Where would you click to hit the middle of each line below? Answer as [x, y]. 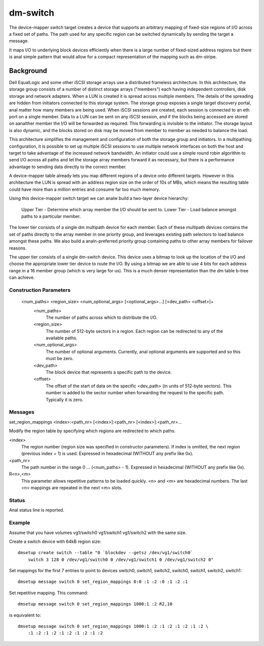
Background [28, 71]
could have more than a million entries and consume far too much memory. [85, 189]
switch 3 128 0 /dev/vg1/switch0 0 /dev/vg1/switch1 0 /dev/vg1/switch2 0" [121, 559]
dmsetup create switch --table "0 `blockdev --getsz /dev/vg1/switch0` [105, 553]
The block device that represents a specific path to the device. [109, 372]
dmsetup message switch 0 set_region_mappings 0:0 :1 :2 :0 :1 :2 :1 [103, 582]
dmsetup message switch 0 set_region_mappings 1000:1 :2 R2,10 [95, 604]
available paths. [62, 338]
